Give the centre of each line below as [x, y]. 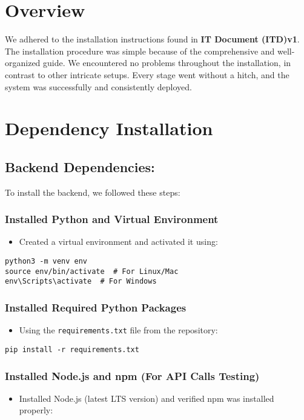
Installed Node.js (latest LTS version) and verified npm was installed [147, 398]
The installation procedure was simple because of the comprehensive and [140, 51]
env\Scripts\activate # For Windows [81, 282]
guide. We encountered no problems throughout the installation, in [167, 63]
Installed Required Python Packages [96, 307]
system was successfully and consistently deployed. [98, 86]
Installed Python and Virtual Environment [112, 219]
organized [23, 63]
